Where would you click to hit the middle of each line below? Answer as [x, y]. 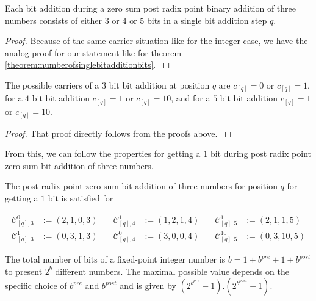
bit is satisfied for [81, 198]
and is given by [148, 285]
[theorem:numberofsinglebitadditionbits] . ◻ [88, 64]
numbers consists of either [54, 20]
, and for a [191, 98]
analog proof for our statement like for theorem [93, 52]
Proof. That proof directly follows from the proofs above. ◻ [118, 133]
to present [24, 271]
